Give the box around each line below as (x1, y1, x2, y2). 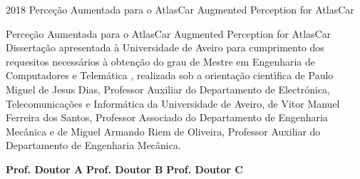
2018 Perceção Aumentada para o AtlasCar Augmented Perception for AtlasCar (6, 2, 354, 16)
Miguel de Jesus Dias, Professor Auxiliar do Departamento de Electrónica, (6, 81, 330, 96)
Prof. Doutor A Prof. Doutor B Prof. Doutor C (6, 161, 243, 176)
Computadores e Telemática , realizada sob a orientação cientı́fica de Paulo (6, 68, 334, 83)
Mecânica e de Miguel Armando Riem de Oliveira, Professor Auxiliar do (6, 123, 321, 138)
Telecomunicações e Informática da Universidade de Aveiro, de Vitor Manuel (6, 96, 340, 111)
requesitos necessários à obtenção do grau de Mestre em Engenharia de (6, 53, 316, 68)
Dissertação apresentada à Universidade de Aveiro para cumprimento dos (6, 40, 324, 55)
